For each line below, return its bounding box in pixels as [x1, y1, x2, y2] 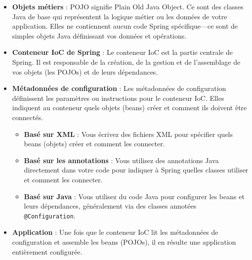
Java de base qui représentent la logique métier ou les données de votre [12, 11, 227, 21]
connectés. [12, 112, 43, 122]
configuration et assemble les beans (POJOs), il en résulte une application [12, 236, 236, 247]
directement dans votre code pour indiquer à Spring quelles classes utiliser [24, 165, 249, 175]
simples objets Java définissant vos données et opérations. [12, 30, 187, 41]
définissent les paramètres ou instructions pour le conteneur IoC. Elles [12, 92, 224, 103]
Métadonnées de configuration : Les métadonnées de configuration [12, 83, 226, 93]
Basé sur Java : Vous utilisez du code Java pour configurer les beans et [24, 191, 245, 201]
